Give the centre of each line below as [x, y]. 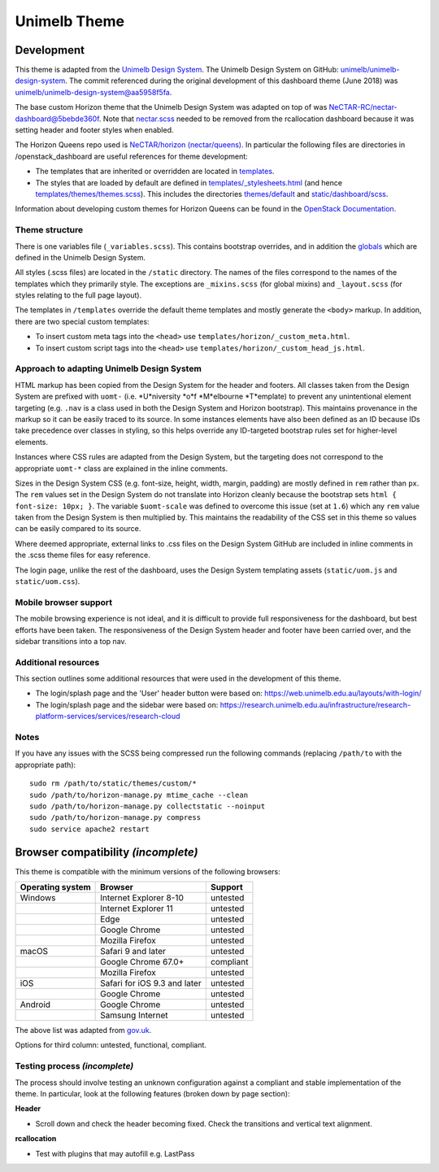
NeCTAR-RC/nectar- [363, 107]
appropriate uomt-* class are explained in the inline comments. [121, 468]
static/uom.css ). [48, 582]
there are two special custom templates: [82, 321]
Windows [38, 898]
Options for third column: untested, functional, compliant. [111, 1045]
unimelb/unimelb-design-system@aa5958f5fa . [93, 92]
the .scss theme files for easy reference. [83, 555]
